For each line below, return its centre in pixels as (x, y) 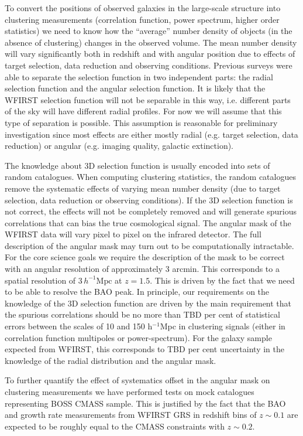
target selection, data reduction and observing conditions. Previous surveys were (149, 65)
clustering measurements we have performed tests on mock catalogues (130, 391)
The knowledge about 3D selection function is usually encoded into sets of (137, 165)
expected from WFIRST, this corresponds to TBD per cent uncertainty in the (144, 349)
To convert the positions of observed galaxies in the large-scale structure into (143, 8)
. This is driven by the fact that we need (222, 280)
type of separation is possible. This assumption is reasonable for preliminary (141, 122)
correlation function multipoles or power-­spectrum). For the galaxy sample (138, 337)
